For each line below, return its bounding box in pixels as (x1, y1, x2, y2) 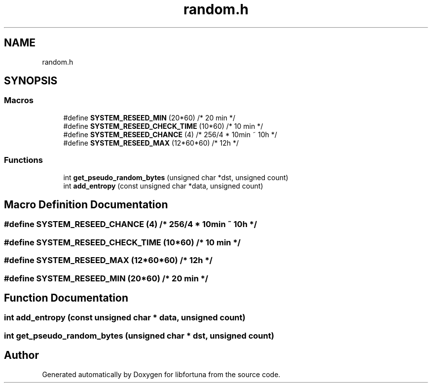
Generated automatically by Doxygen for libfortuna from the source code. (42, 370, 281, 379)
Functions (4, 155, 43, 165)
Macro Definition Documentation (4, 198, 168, 211)
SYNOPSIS (4, 75, 58, 87)
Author (4, 349, 39, 362)
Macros (4, 95, 34, 106)
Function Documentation (4, 291, 128, 304)
